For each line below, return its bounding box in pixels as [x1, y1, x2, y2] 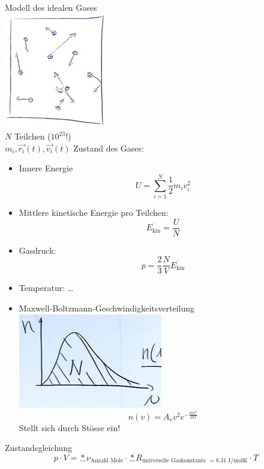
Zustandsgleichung [5, 441, 73, 454]
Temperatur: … [19, 281, 74, 294]
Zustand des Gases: [73, 141, 144, 154]
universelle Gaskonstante [142, 458, 206, 464]
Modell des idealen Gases [5, 1, 97, 13]
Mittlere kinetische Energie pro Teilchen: [19, 206, 169, 219]
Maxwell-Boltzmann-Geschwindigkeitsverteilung [19, 302, 194, 314]
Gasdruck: [19, 244, 56, 256]
